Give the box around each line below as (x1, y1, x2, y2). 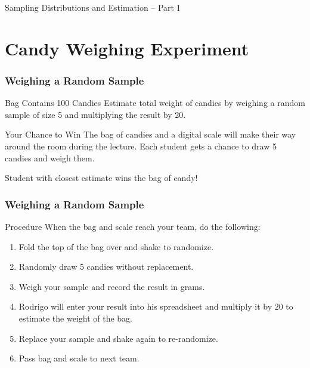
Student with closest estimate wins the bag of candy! (5, 171, 198, 184)
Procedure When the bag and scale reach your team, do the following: (5, 220, 261, 232)
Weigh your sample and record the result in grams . (18, 280, 205, 292)
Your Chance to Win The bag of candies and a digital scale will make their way (5, 128, 296, 141)
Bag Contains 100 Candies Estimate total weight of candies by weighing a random (5, 96, 305, 109)
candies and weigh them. (5, 151, 95, 164)
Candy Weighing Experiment (5, 36, 249, 60)
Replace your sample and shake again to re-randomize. (18, 332, 218, 344)
